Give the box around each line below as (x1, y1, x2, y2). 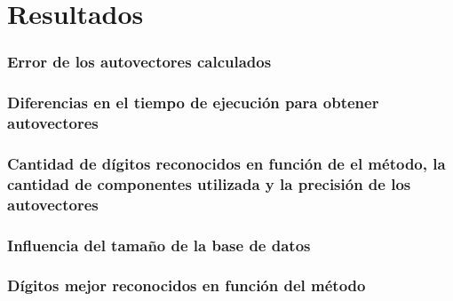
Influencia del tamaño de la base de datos (7, 234, 311, 256)
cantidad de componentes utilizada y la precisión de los (7, 172, 411, 194)
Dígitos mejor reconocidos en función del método (7, 274, 366, 297)
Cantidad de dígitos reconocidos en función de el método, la (7, 152, 446, 174)
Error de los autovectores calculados (7, 51, 272, 73)
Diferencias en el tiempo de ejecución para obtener (7, 91, 379, 114)
